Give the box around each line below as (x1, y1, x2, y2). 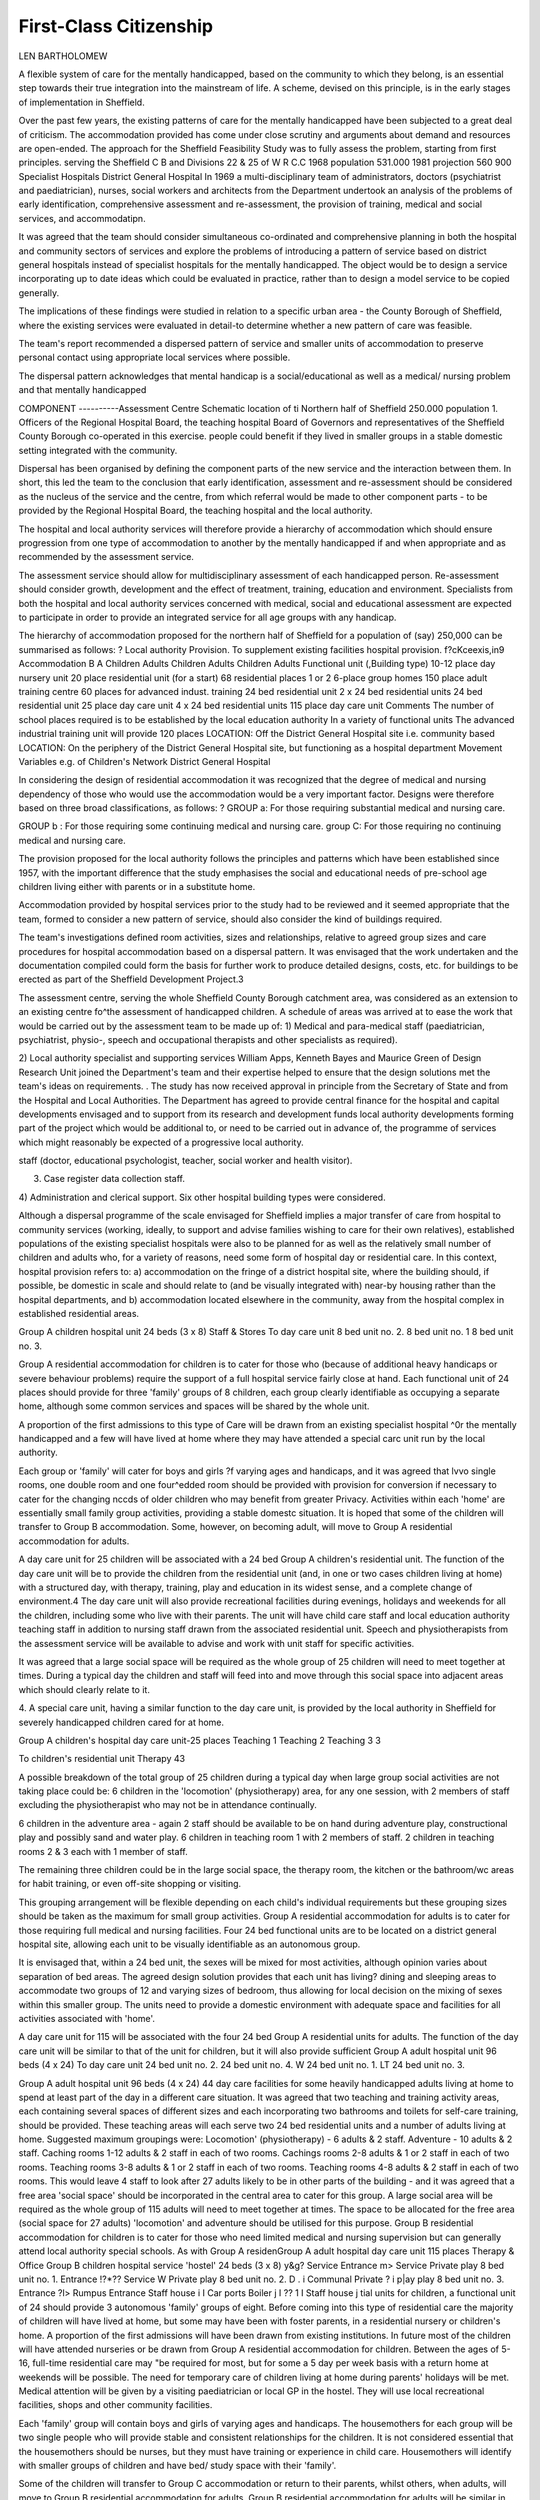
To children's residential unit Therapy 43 (18, 1753, 185, 1765)
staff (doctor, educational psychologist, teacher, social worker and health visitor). (18, 1155, 353, 1167)
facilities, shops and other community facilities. (18, 2399, 213, 2411)
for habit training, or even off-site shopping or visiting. (18, 1878, 242, 1890)
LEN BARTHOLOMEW (18, 50, 108, 62)
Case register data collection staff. (43, 1173, 185, 1185)
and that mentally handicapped (18, 384, 147, 396)
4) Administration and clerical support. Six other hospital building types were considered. (18, 1191, 386, 1203)
